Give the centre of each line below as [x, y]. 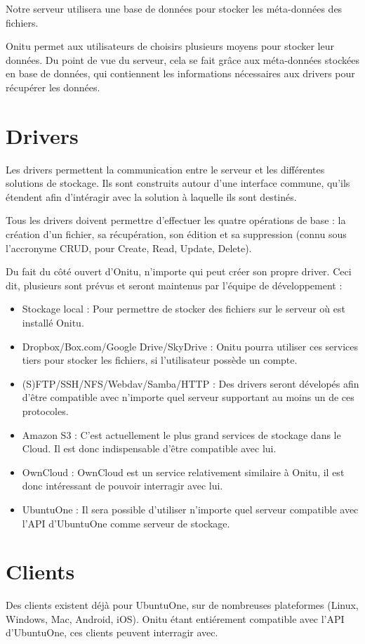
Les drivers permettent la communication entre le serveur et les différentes [165, 169]
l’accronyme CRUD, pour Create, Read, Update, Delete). [129, 248]
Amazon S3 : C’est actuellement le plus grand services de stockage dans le [181, 434]
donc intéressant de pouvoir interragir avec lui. [122, 486]
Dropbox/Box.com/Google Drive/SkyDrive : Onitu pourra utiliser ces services [190, 346]
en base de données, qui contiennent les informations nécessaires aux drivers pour [180, 73]
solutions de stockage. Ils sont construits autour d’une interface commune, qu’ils [178, 183]
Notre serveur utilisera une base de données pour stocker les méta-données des [174, 8]
